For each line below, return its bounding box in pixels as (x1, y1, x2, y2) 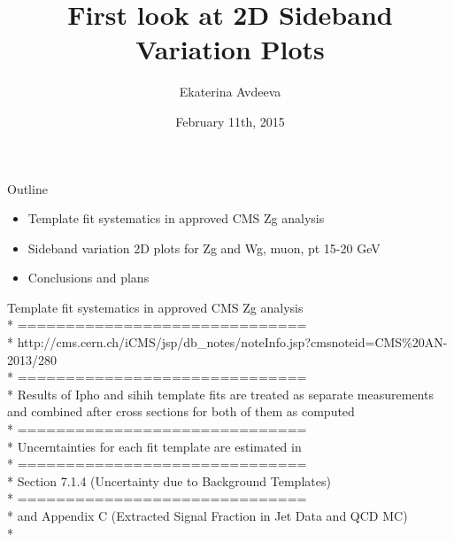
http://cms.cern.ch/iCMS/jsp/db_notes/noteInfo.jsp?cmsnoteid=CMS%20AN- (17, 333, 448, 352)
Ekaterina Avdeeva (179, 82, 281, 101)
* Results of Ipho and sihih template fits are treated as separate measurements (7, 384, 434, 403)
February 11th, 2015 (175, 112, 285, 130)
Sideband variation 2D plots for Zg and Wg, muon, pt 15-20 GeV (27, 238, 381, 257)
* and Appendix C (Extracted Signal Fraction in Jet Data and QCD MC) (7, 507, 408, 524)
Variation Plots (135, 31, 325, 67)
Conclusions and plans (27, 268, 150, 287)
